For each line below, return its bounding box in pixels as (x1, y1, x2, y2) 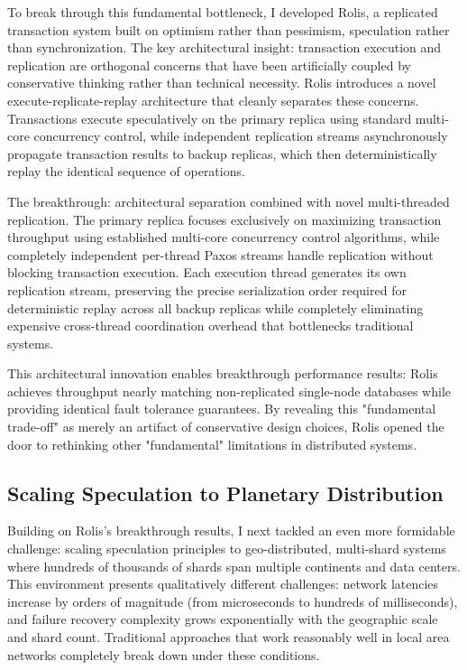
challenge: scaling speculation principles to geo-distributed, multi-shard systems (7, 539, 446, 558)
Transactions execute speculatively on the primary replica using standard (7, 108, 412, 127)
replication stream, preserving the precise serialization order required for (7, 280, 407, 299)
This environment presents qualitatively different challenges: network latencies (7, 574, 439, 593)
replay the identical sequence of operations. (7, 162, 245, 181)
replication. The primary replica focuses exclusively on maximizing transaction (7, 209, 442, 228)
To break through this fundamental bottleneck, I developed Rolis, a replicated (7, 3, 438, 21)
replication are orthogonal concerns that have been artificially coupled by (7, 55, 411, 74)
